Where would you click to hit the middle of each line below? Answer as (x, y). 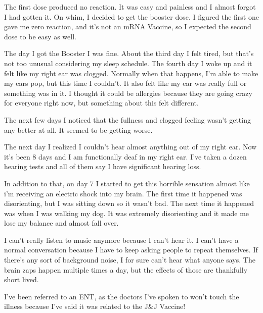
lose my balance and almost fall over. (61, 223)
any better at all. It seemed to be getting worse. (78, 129)
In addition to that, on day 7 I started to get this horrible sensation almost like (127, 183)
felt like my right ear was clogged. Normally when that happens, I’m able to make (131, 73)
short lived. (21, 279)
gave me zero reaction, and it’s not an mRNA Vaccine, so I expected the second (128, 27)
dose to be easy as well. (40, 36)
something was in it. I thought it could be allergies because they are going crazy (128, 93)
